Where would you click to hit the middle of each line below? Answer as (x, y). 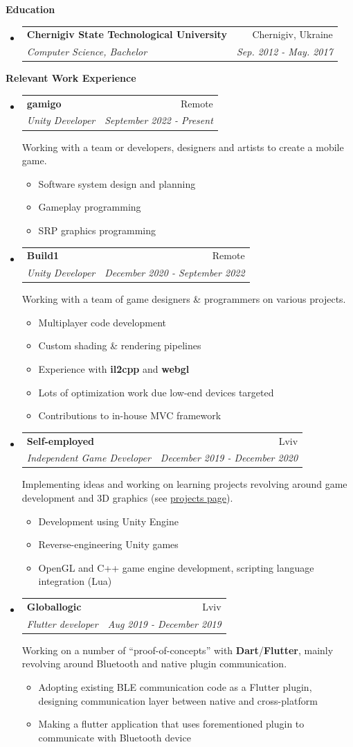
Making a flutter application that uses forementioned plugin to (171, 724)
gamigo (44, 103)
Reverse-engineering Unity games (108, 544)
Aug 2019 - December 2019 (164, 623)
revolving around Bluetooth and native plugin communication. (154, 663)
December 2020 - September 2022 (175, 273)
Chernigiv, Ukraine (292, 34)
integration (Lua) (75, 581)
